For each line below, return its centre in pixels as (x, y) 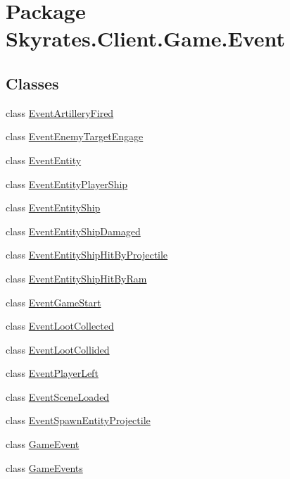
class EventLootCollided (58, 349)
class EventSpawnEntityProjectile (78, 420)
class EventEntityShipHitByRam (76, 278)
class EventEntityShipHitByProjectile (87, 255)
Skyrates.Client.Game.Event (146, 38)
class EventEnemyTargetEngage (75, 136)
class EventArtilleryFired (60, 112)
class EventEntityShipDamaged (73, 231)
